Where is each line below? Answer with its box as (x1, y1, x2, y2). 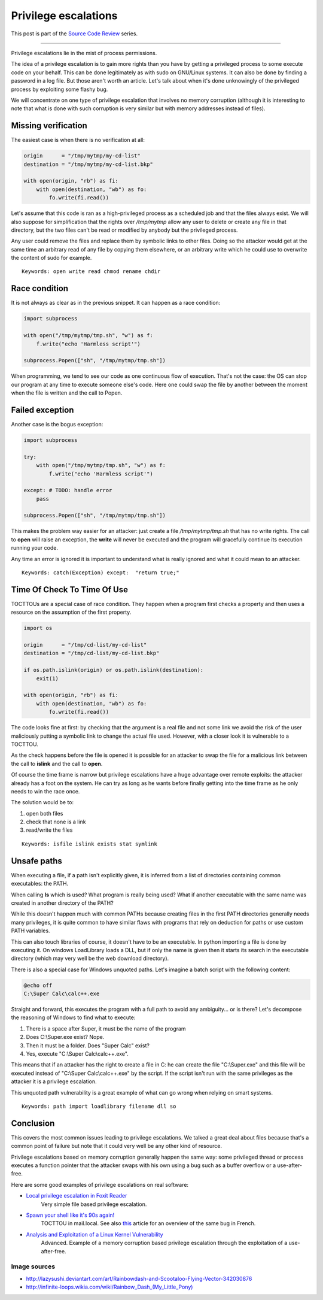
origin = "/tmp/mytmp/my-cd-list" (23, 153, 141, 159)
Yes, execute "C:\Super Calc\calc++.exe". (26, 1050, 129, 1057)
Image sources (11, 1262, 56, 1271)
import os (23, 625, 53, 632)
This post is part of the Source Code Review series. (11, 30, 138, 37)
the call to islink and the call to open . (11, 760, 103, 767)
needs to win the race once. (11, 787, 80, 795)
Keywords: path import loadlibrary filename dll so (22, 1102, 176, 1110)
